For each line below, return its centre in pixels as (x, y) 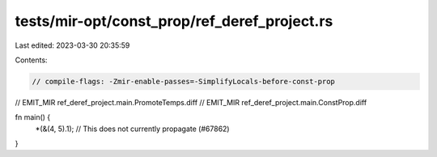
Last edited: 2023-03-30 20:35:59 (72, 45)
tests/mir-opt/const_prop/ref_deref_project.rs (174, 21)
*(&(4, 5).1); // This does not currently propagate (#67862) (132, 129)
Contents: (31, 60)
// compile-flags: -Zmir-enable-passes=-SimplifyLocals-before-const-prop (184, 81)
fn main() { (33, 117)
